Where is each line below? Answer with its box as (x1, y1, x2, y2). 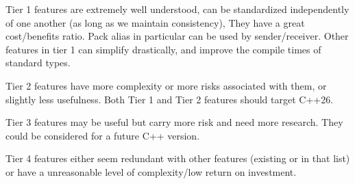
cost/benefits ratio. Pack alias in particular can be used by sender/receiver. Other (5, 29, 349, 43)
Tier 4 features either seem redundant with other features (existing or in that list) (5, 151, 350, 166)
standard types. (5, 55, 71, 70)
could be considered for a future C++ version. (5, 128, 200, 142)
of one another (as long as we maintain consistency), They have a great (5, 15, 305, 29)
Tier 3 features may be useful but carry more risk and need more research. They (5, 115, 343, 129)
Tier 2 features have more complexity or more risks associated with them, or (5, 78, 327, 92)
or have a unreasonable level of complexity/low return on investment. (5, 164, 297, 179)
